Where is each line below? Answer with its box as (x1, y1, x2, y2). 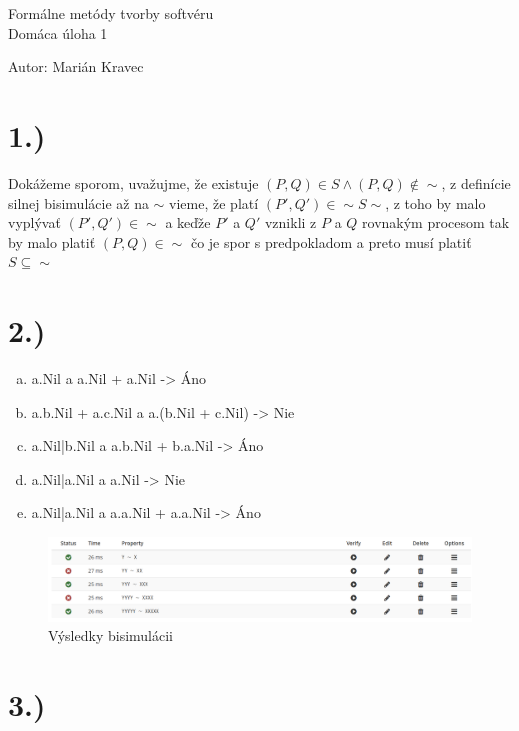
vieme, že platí (169, 192, 259, 213)
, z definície (441, 172, 511, 193)
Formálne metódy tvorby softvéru (8, 3, 214, 23)
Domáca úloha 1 (8, 22, 108, 43)
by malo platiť (8, 231, 96, 252)
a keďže (165, 212, 211, 233)
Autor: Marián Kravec (8, 56, 144, 77)
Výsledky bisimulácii (48, 625, 173, 646)
